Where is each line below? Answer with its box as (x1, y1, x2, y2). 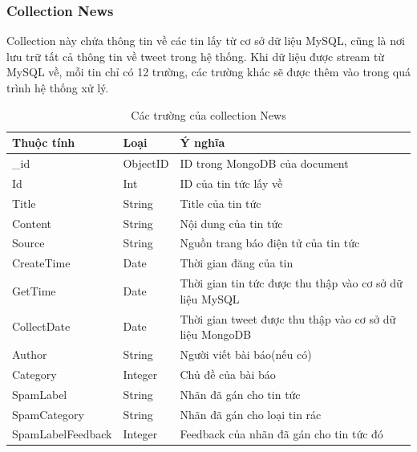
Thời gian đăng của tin (180, 255, 294, 271)
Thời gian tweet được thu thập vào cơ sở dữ (180, 310, 396, 327)
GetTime (12, 282, 56, 299)
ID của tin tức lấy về (180, 174, 283, 191)
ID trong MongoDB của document (180, 155, 349, 172)
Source (12, 234, 45, 251)
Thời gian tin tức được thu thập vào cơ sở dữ (180, 275, 403, 291)
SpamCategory (12, 405, 84, 422)
